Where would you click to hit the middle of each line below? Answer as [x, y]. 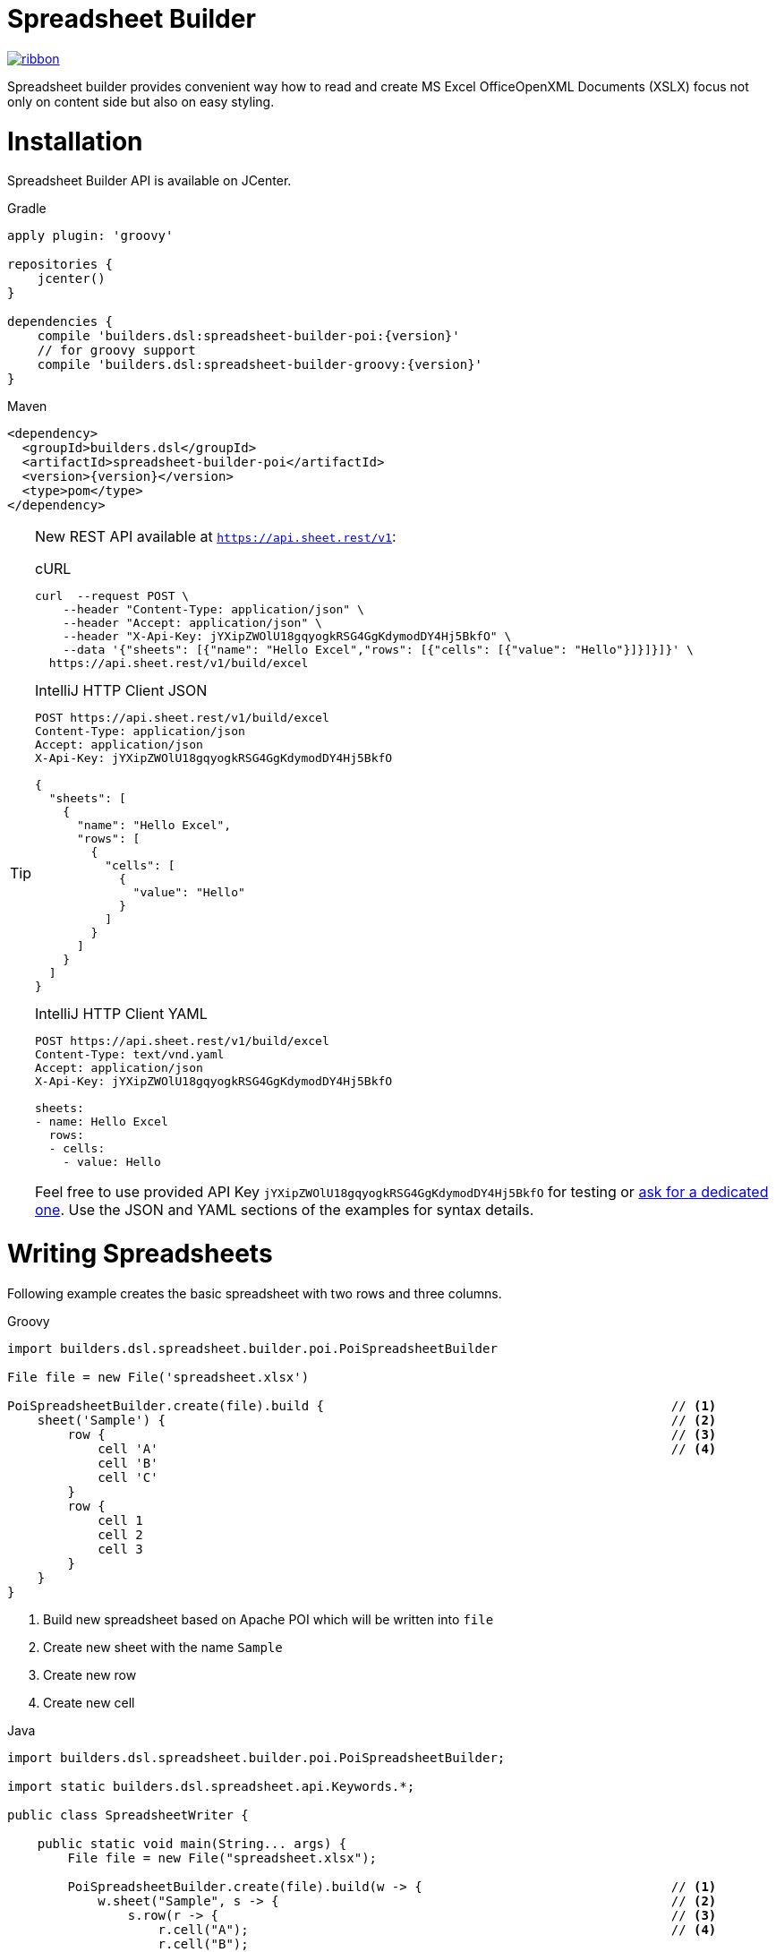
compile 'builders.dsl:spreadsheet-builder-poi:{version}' [248, 336]
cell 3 [120, 1549]
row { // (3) [392, 1434]
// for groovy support [116, 351]
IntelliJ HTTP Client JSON [121, 691]
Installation [75, 141]
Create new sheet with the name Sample [163, 1647]
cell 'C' [128, 1477]
